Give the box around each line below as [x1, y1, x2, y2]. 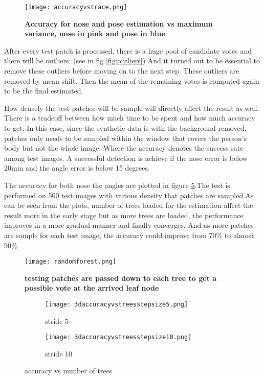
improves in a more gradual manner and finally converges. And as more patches [4, 220, 254, 230]
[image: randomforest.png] [25, 258, 116, 266]
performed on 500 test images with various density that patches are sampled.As [4, 189, 254, 200]
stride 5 [45, 315, 69, 326]
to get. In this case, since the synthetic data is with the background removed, [4, 123, 247, 133]
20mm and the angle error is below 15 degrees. [4, 162, 150, 173]
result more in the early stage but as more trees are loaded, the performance [4, 209, 244, 220]
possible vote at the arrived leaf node [25, 282, 159, 293]
